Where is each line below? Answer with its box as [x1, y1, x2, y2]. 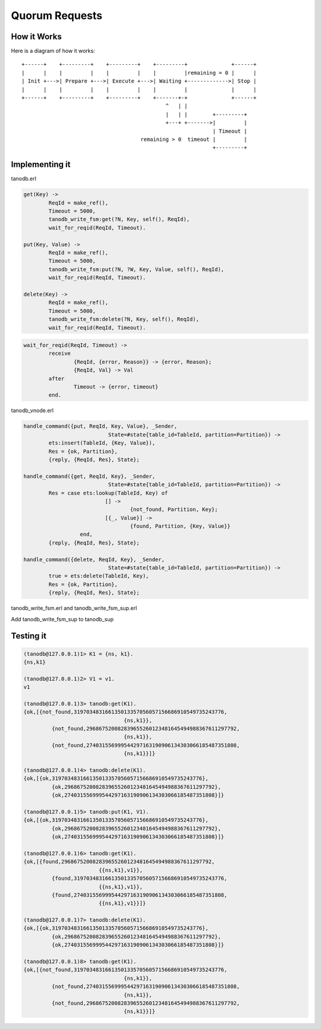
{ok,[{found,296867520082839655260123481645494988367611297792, [23, 858, 215, 865]
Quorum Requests [11, 9, 103, 22]
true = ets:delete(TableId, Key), [48, 572, 149, 580]
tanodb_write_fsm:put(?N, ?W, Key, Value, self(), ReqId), [48, 266, 225, 273]
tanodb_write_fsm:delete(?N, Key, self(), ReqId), [48, 316, 199, 323]
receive [48, 350, 71, 357]
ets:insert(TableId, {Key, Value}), [48, 440, 156, 446]
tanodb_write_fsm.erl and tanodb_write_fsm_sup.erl [11, 605, 137, 612]
